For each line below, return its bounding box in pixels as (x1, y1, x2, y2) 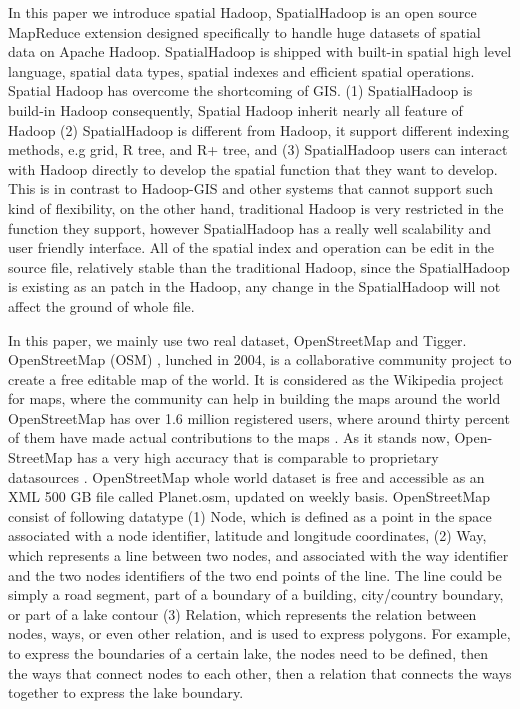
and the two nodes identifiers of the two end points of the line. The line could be (8, 564, 502, 585)
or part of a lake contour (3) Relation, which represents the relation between (8, 603, 477, 624)
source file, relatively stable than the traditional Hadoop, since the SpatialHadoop (8, 256, 510, 277)
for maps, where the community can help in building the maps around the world (8, 388, 501, 409)
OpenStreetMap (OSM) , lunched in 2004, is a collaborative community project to (8, 349, 512, 370)
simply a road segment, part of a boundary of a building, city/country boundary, (8, 584, 504, 605)
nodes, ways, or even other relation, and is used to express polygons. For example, (8, 623, 511, 644)
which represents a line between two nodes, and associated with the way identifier (8, 545, 509, 566)
